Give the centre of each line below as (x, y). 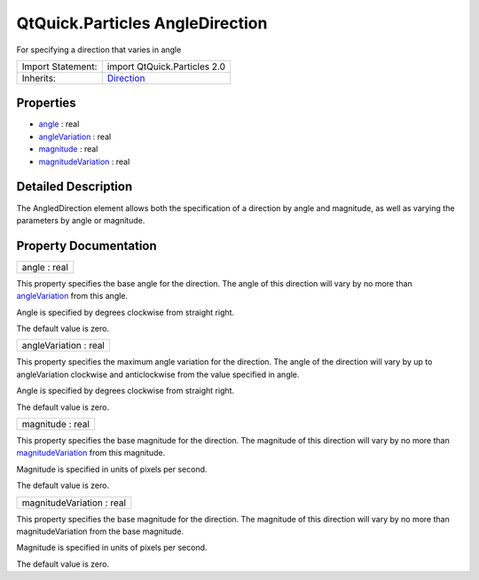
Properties (46, 103)
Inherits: (39, 78)
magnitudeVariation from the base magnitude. (100, 531)
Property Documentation (86, 245)
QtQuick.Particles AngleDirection (142, 23)
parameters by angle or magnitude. (81, 220)
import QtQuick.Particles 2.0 (166, 67)
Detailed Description (75, 187)
